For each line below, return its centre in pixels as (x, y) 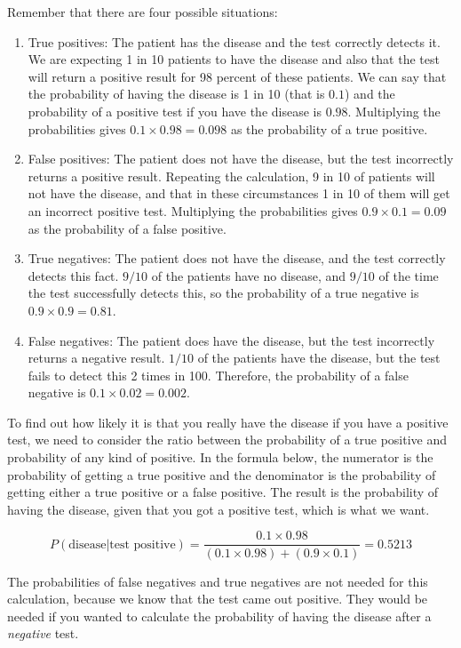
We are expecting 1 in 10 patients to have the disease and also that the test (234, 59)
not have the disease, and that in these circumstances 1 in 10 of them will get (239, 193)
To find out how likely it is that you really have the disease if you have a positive (228, 422)
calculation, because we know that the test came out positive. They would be (218, 599)
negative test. (43, 633)
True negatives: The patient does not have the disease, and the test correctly (237, 258)
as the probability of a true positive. (329, 128)
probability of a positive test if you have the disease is (175, 111)
